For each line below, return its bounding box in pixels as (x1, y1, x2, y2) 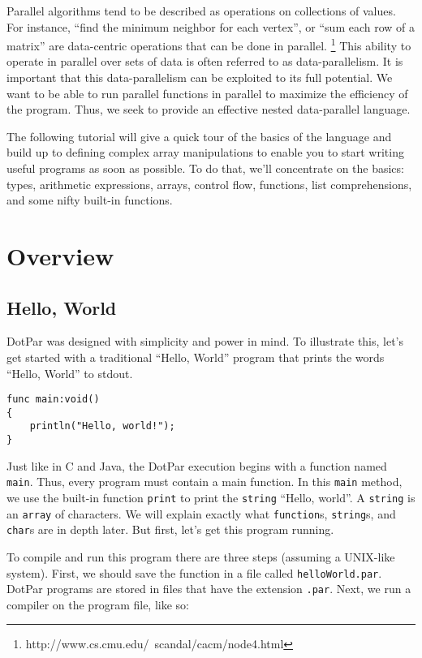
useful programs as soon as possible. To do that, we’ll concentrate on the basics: (6, 160, 404, 176)
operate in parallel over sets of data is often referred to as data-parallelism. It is (6, 53, 403, 70)
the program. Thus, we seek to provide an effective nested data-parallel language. (6, 101, 411, 118)
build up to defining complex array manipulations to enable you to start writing (6, 144, 404, 161)
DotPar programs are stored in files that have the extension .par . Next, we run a (6, 580, 411, 597)
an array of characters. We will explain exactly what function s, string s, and (6, 505, 396, 522)
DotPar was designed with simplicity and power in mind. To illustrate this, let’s (6, 333, 404, 350)
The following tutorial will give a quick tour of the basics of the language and (6, 127, 392, 144)
